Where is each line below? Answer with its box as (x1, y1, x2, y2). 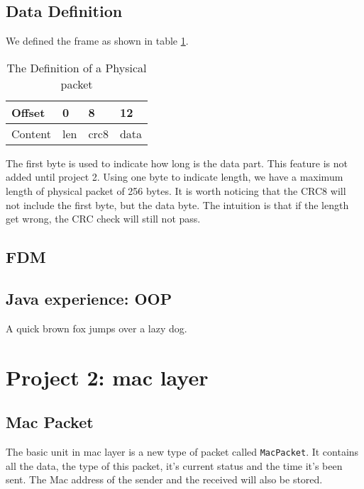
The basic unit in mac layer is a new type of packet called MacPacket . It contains (6, 444, 359, 459)
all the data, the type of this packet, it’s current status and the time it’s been (6, 458, 343, 473)
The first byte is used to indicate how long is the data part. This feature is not (6, 155, 348, 170)
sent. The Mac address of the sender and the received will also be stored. (6, 472, 323, 487)
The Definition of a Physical (6, 59, 147, 76)
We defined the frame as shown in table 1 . (6, 33, 189, 48)
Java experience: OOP (6, 287, 172, 309)
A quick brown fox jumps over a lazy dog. (6, 320, 187, 335)
